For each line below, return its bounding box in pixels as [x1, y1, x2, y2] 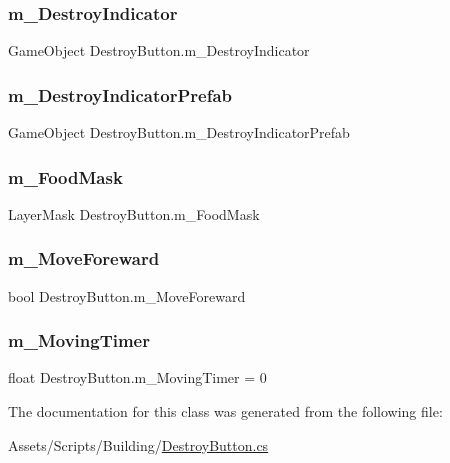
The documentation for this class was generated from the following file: [8, 401, 443, 422]
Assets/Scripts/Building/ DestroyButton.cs [8, 434, 269, 455]
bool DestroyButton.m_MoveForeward [8, 285, 246, 306]
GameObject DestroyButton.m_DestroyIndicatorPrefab [8, 122, 350, 143]
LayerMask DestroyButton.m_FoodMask [8, 203, 260, 224]
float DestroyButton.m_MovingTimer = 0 [8, 367, 267, 388]
